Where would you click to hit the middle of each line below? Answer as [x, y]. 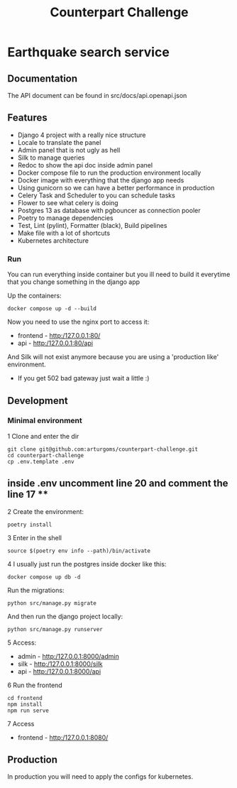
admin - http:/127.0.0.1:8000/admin [68, 656]
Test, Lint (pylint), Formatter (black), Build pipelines [92, 225]
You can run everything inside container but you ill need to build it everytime [119, 275]
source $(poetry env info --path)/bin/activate [79, 551]
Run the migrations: [36, 590]
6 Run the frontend [35, 685]
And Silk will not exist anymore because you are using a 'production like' [113, 357]
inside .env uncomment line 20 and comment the [118, 483]
